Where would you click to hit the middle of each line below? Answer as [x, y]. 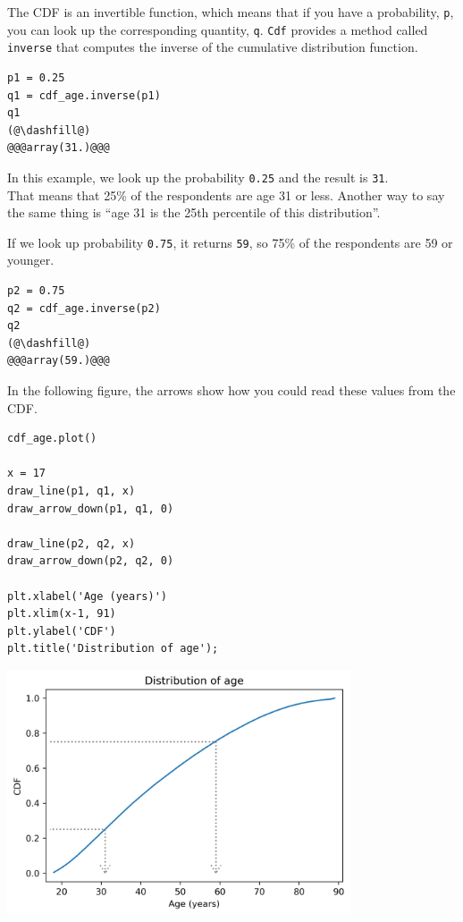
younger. [31, 260]
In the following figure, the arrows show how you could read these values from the [231, 390]
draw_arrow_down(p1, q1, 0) [91, 508]
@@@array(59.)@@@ [59, 361]
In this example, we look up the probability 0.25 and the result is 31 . [198, 177]
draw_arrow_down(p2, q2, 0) [91, 561]
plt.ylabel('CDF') [62, 631]
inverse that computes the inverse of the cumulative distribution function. [213, 47]
